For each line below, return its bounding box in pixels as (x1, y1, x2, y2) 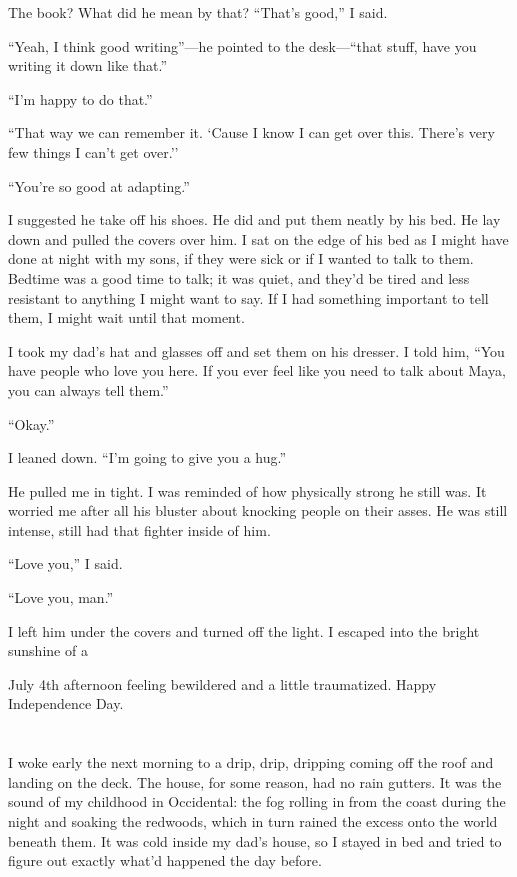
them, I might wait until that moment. (8, 307, 245, 328)
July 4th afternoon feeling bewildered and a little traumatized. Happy (8, 673, 437, 694)
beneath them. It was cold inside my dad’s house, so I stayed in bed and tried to (8, 830, 502, 851)
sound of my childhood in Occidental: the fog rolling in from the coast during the (8, 791, 506, 812)
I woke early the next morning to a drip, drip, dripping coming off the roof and (8, 752, 494, 773)
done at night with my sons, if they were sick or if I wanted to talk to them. (8, 248, 474, 269)
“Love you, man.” (8, 587, 114, 608)
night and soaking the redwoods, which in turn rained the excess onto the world (8, 811, 498, 831)
